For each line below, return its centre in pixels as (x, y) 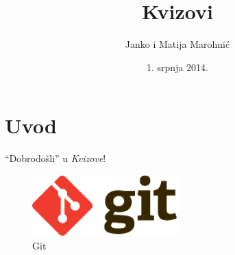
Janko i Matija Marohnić (177, 44)
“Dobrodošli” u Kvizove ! (55, 158)
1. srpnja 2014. (177, 67)
